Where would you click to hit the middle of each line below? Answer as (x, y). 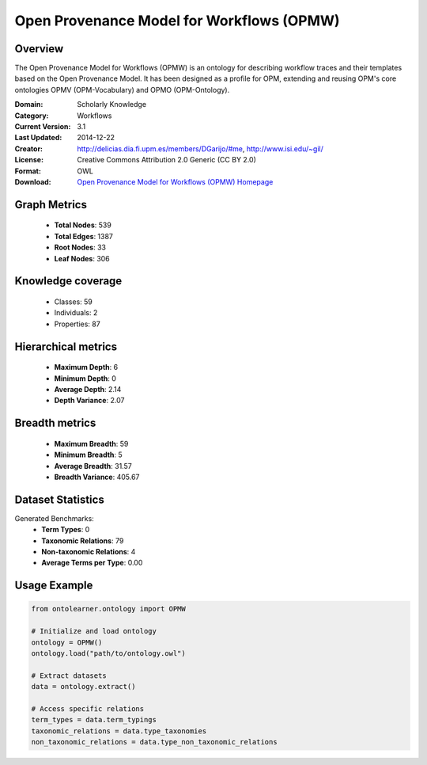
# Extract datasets (69, 676)
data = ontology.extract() (83, 687)
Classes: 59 (73, 302)
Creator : (29, 148)
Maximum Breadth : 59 (91, 443)
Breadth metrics (55, 423)
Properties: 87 (77, 324)
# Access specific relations (88, 708)
